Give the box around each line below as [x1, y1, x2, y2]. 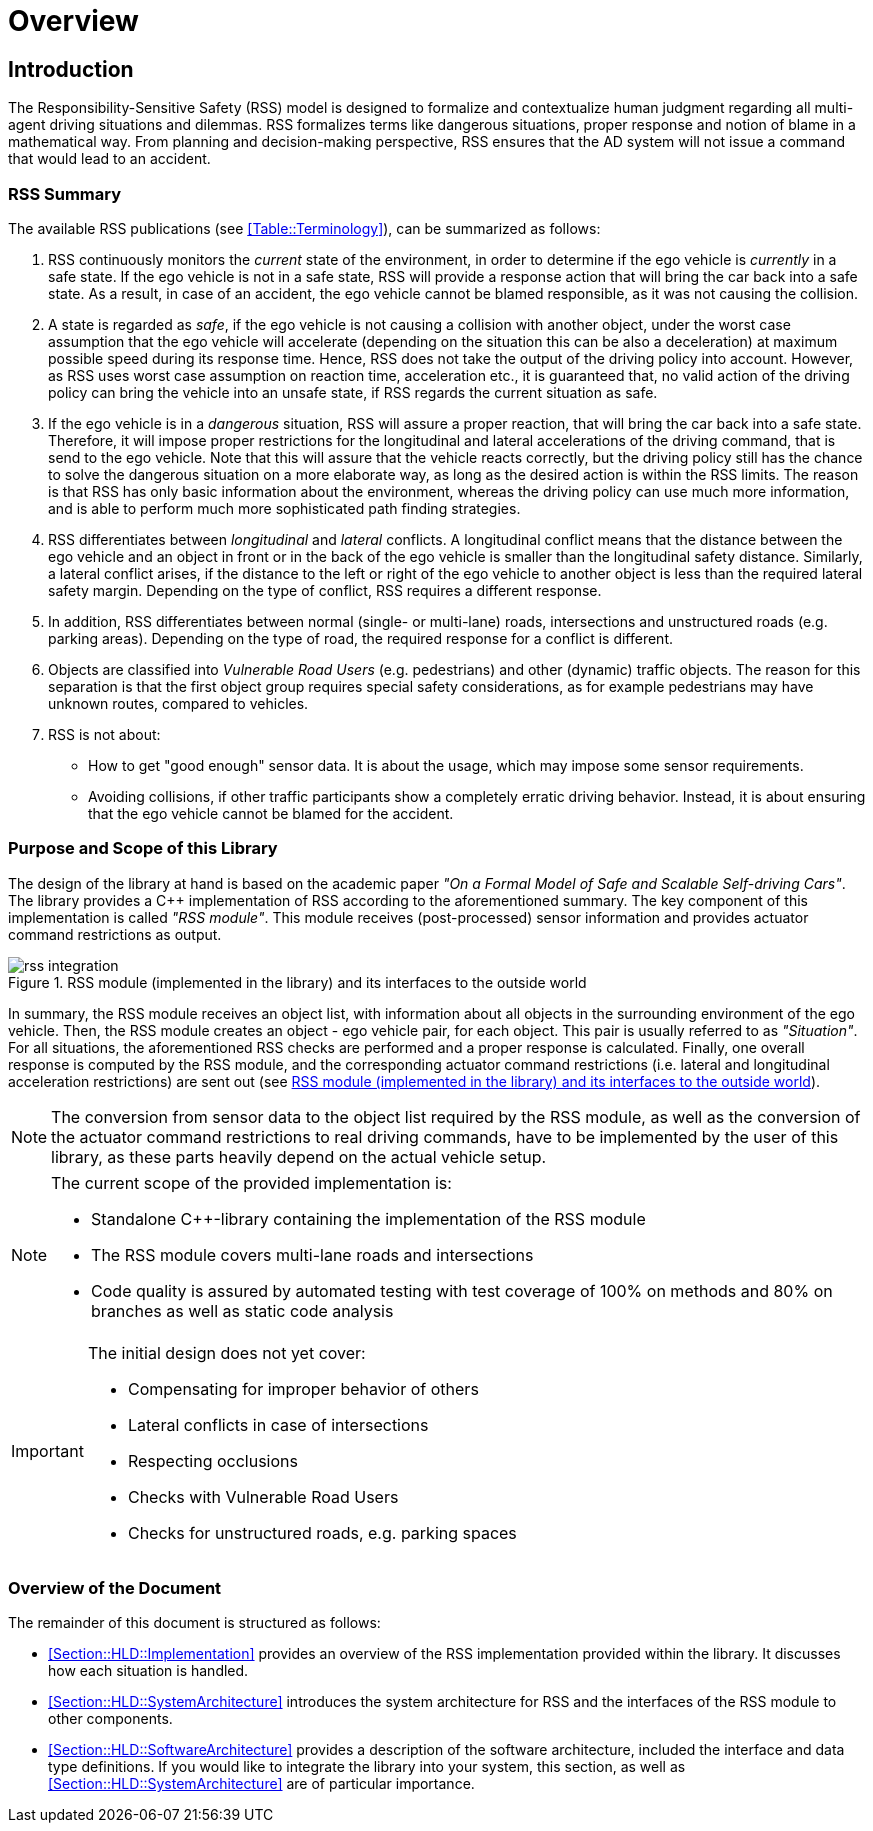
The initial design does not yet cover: [87, 1342, 366, 1363]
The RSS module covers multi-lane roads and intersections [91, 1244, 534, 1265]
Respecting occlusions [127, 1450, 298, 1471]
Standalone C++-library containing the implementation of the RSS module [91, 1208, 646, 1229]
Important [11, 1440, 84, 1461]
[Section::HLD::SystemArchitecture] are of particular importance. [48, 1775, 475, 1793]
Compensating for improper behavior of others [127, 1378, 479, 1399]
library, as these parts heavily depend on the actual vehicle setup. [51, 1146, 547, 1167]
